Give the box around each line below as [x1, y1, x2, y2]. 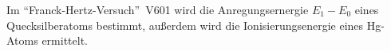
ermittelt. [41, 32, 88, 49]
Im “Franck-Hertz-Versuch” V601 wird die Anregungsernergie [6, 2, 309, 17]
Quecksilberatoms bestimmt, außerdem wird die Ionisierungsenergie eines [6, 16, 364, 33]
